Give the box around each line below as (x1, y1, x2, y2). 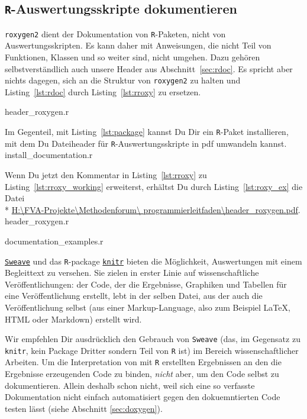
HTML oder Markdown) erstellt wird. (5, 312, 142, 325)
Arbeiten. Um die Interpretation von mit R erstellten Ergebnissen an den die (5, 356, 282, 368)
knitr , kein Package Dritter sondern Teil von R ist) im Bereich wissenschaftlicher (5, 344, 299, 356)
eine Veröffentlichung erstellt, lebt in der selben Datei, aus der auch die (5, 289, 263, 302)
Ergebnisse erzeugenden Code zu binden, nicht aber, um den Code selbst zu (5, 368, 279, 380)
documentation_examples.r (5, 234, 104, 247)
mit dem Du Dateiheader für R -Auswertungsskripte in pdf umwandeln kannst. (5, 137, 287, 149)
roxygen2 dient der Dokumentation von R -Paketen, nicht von (5, 27, 226, 40)
